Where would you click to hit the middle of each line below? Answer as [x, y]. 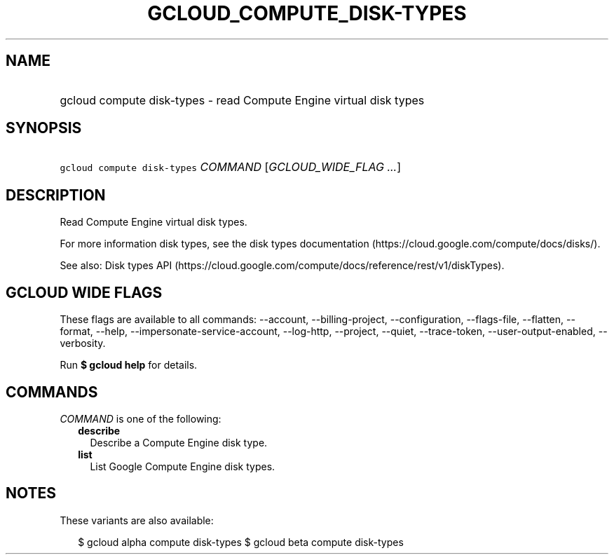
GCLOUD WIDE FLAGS [84, 292]
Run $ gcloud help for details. [129, 365]
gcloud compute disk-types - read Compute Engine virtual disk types [242, 100]
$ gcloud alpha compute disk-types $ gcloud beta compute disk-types [241, 542]
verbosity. [83, 343]
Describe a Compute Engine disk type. [179, 442]
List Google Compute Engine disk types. [183, 466]
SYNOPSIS [44, 128]
